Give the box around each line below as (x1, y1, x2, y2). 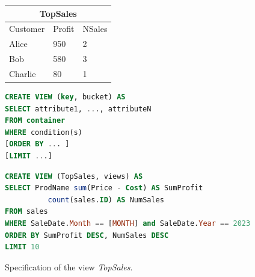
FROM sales (5, 207, 48, 216)
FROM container (5, 116, 66, 125)
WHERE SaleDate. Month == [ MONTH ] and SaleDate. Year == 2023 (5, 219, 251, 228)
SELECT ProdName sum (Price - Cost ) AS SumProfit (5, 184, 203, 193)
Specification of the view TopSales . (5, 260, 133, 273)
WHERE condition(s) (5, 128, 82, 137)
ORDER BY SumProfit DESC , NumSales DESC (5, 231, 169, 240)
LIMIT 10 (5, 243, 40, 252)
